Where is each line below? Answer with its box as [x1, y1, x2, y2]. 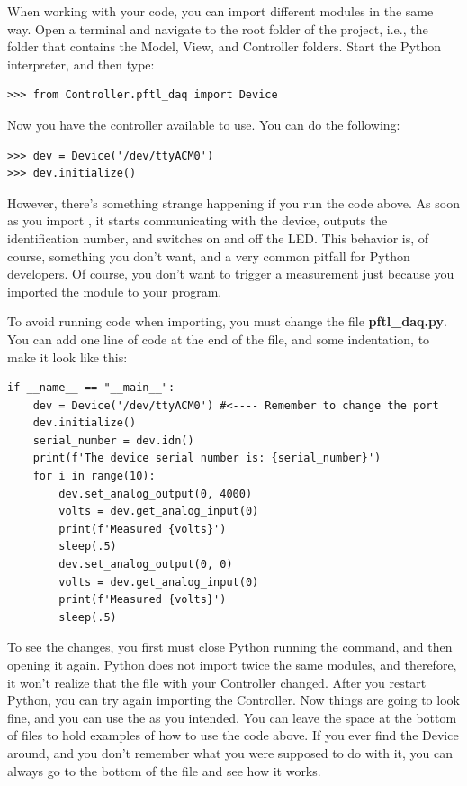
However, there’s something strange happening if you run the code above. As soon [7, 193, 460, 212]
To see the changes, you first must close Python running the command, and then [7, 637, 453, 656]
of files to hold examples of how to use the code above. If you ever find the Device [7, 726, 459, 745]
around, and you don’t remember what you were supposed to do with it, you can [7, 743, 453, 762]
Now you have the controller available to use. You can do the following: [7, 114, 400, 133]
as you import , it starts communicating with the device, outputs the [7, 211, 388, 230]
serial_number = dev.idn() [32, 434, 194, 447]
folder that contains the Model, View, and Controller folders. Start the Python [7, 37, 442, 56]
